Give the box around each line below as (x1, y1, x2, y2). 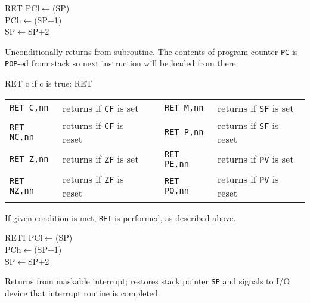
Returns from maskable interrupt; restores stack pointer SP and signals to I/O (5, 275, 290, 287)
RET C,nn (10, 103, 49, 113)
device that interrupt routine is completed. (5, 286, 160, 299)
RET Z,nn (10, 154, 49, 164)
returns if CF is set (63, 100, 139, 115)
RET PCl (5, 2, 40, 14)
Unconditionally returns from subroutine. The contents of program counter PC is (5, 45, 298, 57)
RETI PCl (5, 231, 43, 244)
